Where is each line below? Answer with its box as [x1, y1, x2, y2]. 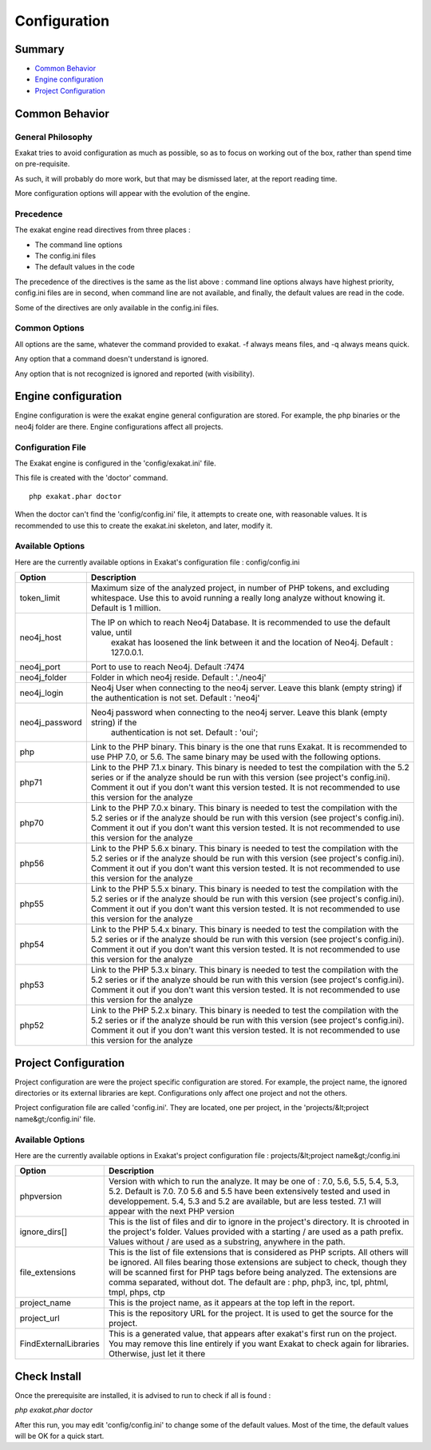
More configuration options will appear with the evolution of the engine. [14, 189, 251, 198]
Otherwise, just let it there [108, 1348, 206, 1360]
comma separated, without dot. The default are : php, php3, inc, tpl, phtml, [108, 1276, 389, 1288]
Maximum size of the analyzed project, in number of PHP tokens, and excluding [90, 582, 390, 593]
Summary [14, 42, 65, 56]
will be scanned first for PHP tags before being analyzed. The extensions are [108, 1267, 397, 1278]
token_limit [19, 593, 61, 604]
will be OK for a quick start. [14, 1432, 105, 1441]
